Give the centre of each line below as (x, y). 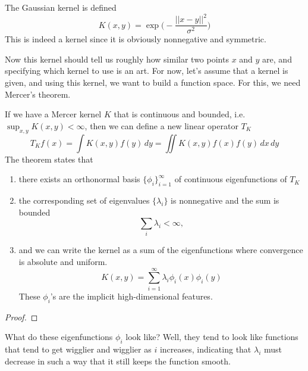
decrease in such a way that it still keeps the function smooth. (118, 361)
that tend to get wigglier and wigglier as (78, 349)
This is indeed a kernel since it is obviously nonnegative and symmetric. (136, 39)
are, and (277, 59)
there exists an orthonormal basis (79, 179)
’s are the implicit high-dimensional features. (131, 296)
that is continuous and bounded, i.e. (180, 114)
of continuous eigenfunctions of (231, 179)
